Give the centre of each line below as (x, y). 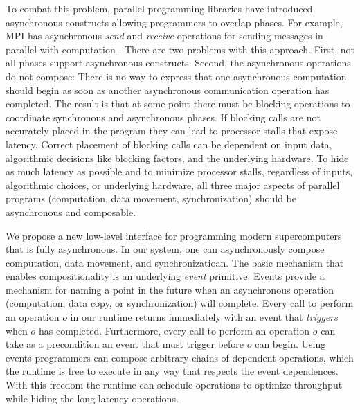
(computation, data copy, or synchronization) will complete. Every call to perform (180, 303)
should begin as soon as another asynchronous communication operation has (168, 90)
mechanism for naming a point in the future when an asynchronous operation (170, 289)
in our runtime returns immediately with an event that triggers (204, 317)
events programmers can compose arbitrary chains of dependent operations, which (180, 357)
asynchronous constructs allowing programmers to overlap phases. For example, (174, 22)
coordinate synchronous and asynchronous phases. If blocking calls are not (163, 117)
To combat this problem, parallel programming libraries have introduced (159, 8)
